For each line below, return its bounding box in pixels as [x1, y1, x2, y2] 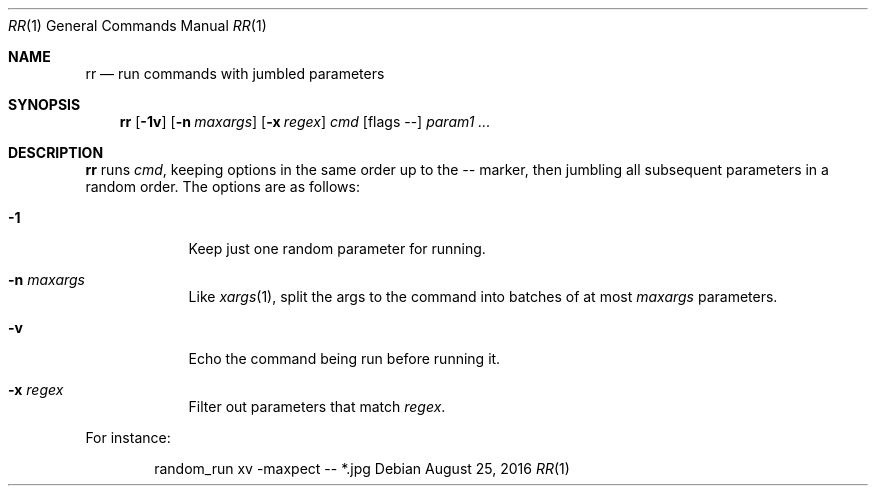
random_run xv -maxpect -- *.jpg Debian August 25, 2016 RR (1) [154, 460, 570, 477]
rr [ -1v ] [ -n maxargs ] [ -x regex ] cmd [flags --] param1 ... [119, 113, 491, 130]
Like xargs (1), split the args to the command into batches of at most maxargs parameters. [188, 288, 778, 305]
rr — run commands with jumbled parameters [85, 65, 385, 82]
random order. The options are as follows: [85, 178, 360, 195]
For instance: [85, 429, 171, 446]
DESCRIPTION [8, 144, 104, 161]
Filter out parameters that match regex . [188, 398, 446, 415]
